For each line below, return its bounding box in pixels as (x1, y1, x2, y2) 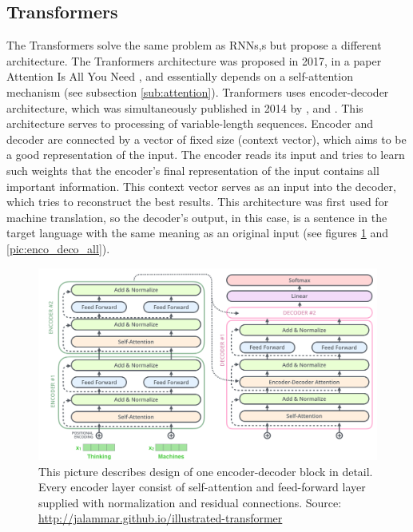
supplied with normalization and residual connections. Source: (38, 494, 342, 510)
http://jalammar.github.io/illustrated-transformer (38, 510, 283, 526)
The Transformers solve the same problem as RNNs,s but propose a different (6, 37, 382, 54)
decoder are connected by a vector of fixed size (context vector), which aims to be (6, 130, 407, 147)
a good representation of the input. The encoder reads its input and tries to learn (6, 146, 405, 163)
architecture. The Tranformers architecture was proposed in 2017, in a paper (6, 52, 382, 69)
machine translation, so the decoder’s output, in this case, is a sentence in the (6, 208, 387, 225)
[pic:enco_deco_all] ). (6, 240, 110, 256)
